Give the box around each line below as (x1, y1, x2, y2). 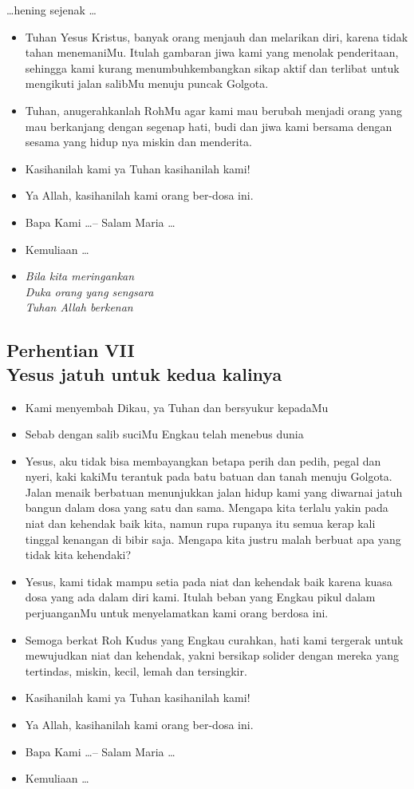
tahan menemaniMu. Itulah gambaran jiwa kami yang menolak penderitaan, (25, 44, 399, 61)
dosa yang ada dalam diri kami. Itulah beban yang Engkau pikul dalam (25, 589, 376, 605)
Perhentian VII (6, 338, 135, 363)
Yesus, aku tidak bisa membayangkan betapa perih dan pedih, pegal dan (25, 452, 381, 469)
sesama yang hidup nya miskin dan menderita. (25, 133, 252, 150)
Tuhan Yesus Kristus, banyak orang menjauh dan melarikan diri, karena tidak (25, 28, 408, 45)
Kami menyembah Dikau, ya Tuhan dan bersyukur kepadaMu (25, 398, 329, 415)
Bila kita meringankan (25, 268, 135, 284)
